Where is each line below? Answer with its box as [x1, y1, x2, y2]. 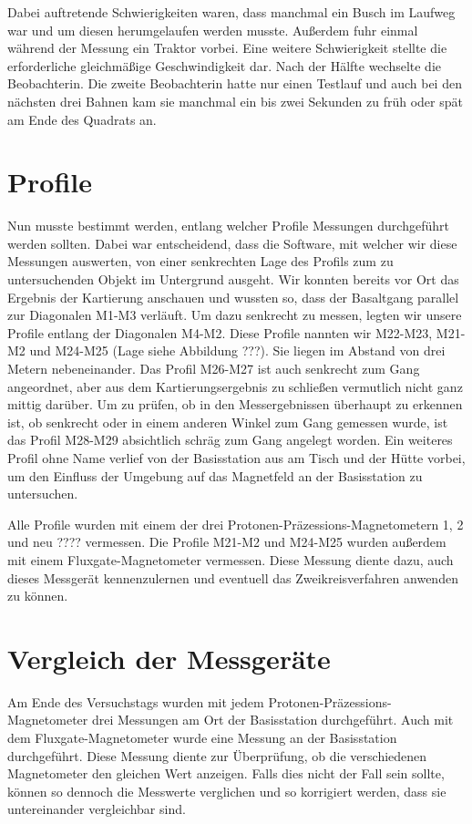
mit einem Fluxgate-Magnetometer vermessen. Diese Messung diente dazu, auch [7, 550, 454, 569]
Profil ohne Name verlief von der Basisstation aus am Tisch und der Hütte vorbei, [7, 448, 466, 467]
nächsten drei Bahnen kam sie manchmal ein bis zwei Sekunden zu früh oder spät [7, 91, 463, 110]
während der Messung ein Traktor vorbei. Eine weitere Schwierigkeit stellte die [7, 38, 447, 57]
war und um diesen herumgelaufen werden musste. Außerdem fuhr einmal [7, 20, 418, 39]
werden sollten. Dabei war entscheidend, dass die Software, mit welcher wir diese [7, 233, 457, 252]
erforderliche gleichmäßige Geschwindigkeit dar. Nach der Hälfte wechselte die [7, 56, 442, 75]
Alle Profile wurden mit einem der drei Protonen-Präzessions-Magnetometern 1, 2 [7, 514, 464, 533]
